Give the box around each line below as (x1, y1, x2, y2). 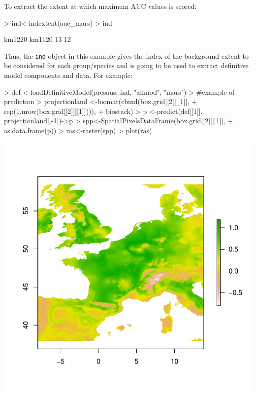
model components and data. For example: (4, 70, 132, 80)
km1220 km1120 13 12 (4, 34, 71, 44)
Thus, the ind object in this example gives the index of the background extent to (4, 50, 249, 61)
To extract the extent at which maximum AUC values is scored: (4, 1, 197, 11)
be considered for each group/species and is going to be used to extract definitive (4, 60, 249, 71)
